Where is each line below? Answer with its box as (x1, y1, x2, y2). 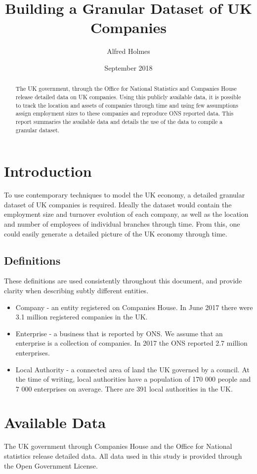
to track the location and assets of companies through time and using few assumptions (15, 101, 238, 109)
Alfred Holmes (107, 46, 150, 56)
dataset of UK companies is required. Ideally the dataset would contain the (4, 199, 232, 209)
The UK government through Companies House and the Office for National (4, 441, 232, 451)
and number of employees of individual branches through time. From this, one (4, 218, 240, 229)
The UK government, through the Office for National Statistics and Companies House (15, 84, 237, 93)
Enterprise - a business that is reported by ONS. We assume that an (15, 328, 223, 338)
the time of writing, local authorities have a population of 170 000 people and (15, 374, 251, 384)
